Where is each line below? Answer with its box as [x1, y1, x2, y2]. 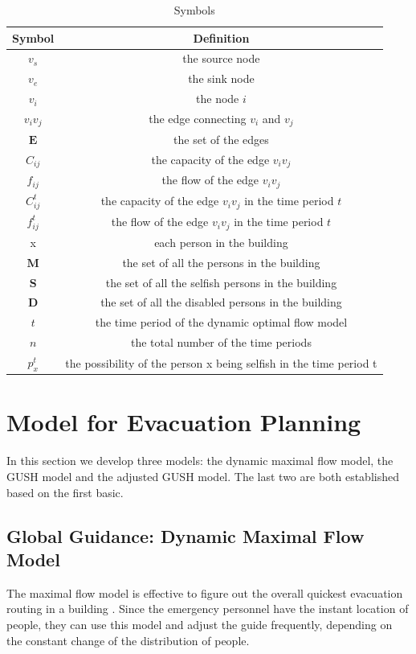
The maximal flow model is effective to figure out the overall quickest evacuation [6, 584, 403, 601]
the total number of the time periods [130, 334, 312, 351]
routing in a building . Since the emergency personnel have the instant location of [6, 600, 409, 617]
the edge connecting [149, 109, 247, 126]
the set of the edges [173, 130, 269, 147]
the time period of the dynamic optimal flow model [95, 314, 348, 331]
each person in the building [154, 233, 288, 250]
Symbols [173, 2, 215, 18]
